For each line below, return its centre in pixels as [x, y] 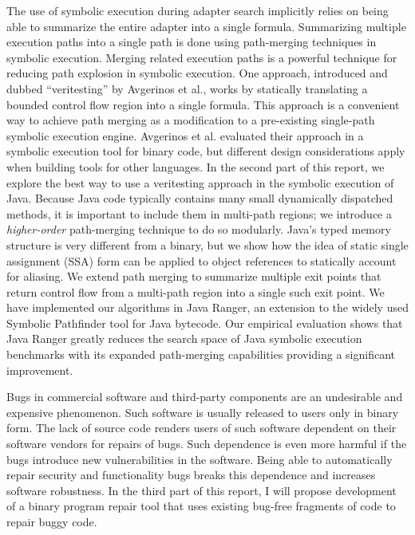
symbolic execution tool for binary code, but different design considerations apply [206, 151]
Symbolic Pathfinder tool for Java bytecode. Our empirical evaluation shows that [205, 323]
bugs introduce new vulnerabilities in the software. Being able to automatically [200, 459]
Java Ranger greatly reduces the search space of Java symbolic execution [184, 338]
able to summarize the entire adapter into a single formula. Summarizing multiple [206, 26]
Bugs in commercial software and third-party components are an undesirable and [205, 397]
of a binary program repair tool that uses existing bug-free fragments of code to [201, 506]
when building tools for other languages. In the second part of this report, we [196, 166]
